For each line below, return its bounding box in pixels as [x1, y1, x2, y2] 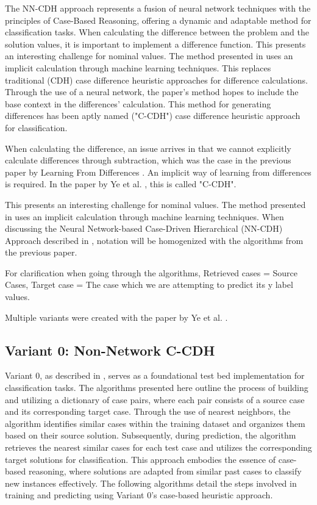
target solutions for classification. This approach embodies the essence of [5, 453, 276, 465]
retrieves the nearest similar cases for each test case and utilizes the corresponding [5, 441, 312, 454]
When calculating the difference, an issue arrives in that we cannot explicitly [5, 141, 291, 154]
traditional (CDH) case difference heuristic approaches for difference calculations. [5, 73, 308, 86]
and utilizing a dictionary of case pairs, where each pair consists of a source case [5, 393, 305, 406]
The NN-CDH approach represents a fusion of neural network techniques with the [5, 2, 311, 14]
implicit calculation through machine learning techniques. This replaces [5, 61, 271, 74]
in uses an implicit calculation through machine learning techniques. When [5, 210, 284, 223]
